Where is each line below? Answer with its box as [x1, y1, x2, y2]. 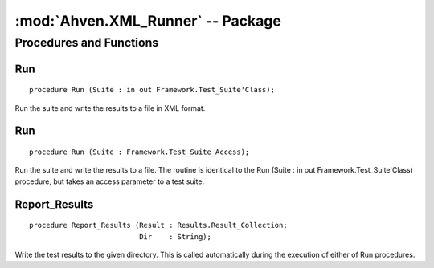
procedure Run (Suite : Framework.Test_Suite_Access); [29, 148, 250, 156]
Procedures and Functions [14, 35, 159, 50]
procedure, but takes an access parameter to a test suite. [14, 177, 205, 186]
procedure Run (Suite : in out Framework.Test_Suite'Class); [29, 85, 275, 95]
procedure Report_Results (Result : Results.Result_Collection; [29, 221, 289, 230]
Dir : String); [139, 232, 212, 241]
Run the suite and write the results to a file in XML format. [14, 103, 206, 112]
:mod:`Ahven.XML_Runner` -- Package [14, 12, 281, 30]
